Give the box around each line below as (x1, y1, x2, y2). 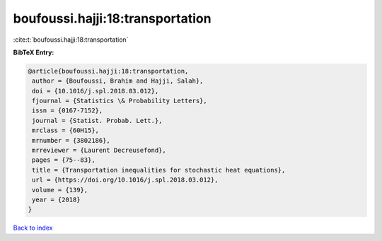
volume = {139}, (32, 186, 88, 194)
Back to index (13, 223, 53, 233)
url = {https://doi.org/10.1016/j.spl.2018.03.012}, (32, 176, 219, 184)
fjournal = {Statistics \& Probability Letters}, (32, 97, 208, 105)
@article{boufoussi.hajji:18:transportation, (28, 67, 189, 75)
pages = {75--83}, (32, 156, 95, 164)
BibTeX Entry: (13, 48, 54, 57)
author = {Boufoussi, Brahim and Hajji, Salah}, (32, 77, 204, 85)
